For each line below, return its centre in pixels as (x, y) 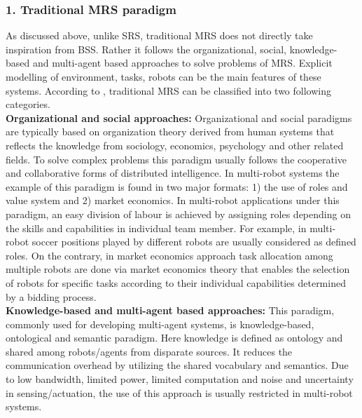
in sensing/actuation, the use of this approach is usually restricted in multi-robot (179, 392)
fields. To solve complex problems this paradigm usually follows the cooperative (176, 159)
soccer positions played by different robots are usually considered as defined (194, 242)
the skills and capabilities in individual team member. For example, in (156, 228)
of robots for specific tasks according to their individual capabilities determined (176, 282)
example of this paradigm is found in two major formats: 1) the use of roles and (177, 186)
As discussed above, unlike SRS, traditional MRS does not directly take (159, 35)
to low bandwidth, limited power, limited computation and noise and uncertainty (180, 379)
